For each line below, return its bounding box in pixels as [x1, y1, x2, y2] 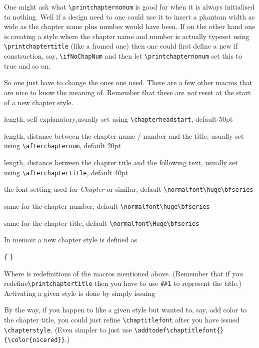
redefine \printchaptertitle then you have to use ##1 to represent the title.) [4, 278, 241, 288]
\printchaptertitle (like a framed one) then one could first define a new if [4, 41, 238, 51]
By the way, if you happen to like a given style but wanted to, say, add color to [4, 304, 247, 315]
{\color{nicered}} [4, 336, 65, 344]
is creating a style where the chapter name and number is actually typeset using [4, 31, 249, 41]
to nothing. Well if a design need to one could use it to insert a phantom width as [4, 11, 255, 22]
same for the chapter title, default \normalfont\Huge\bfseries [4, 217, 199, 228]
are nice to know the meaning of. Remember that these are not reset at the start [4, 87, 251, 97]
